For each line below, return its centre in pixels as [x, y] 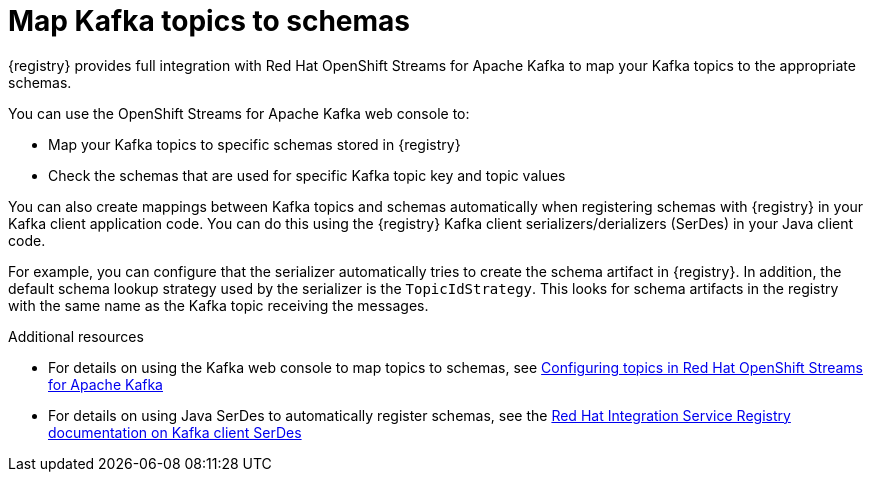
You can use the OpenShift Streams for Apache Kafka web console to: [239, 113]
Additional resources [76, 336]
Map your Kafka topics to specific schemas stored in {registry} [254, 144]
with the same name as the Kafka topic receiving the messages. [218, 305]
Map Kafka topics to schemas [209, 21]
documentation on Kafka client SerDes [175, 432]
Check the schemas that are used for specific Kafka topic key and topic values [307, 175]
